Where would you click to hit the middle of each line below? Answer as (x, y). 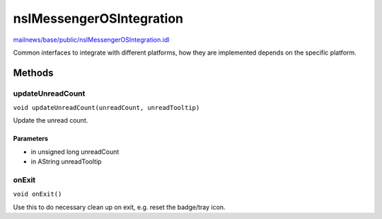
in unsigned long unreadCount (75, 152)
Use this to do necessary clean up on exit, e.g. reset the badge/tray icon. (119, 207)
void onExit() (37, 194)
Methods (33, 73)
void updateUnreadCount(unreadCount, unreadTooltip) (106, 108)
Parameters (31, 139)
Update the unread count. (51, 120)
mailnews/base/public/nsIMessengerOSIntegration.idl (91, 40)
